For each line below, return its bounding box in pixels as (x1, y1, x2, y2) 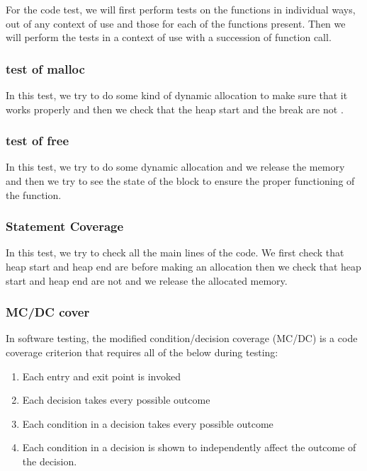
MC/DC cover (6, 303, 90, 321)
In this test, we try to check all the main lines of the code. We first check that (6, 245, 344, 260)
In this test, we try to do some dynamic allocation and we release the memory (6, 159, 345, 174)
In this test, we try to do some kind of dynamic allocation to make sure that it (6, 88, 348, 102)
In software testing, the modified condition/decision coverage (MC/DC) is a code (6, 331, 358, 346)
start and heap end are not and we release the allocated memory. (6, 273, 288, 288)
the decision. (22, 453, 77, 468)
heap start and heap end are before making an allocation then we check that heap (6, 259, 361, 273)
